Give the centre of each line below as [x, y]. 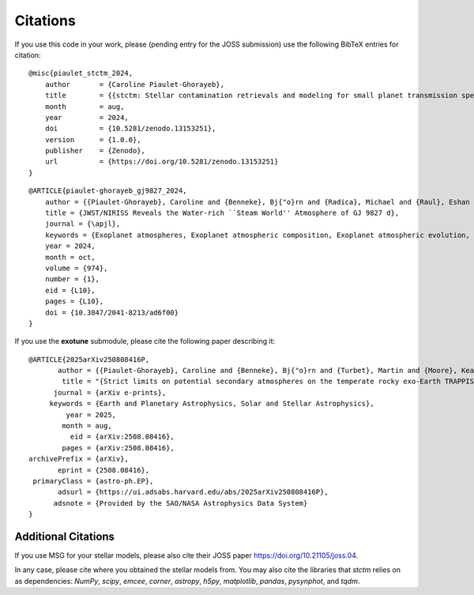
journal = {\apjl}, [83, 224]
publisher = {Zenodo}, [95, 151]
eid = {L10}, [70, 290]
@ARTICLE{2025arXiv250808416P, [89, 359]
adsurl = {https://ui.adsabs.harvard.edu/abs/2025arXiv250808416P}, [193, 492]
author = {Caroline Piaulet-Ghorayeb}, [135, 84]
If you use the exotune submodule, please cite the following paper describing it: [145, 341]
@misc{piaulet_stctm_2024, [81, 73]
